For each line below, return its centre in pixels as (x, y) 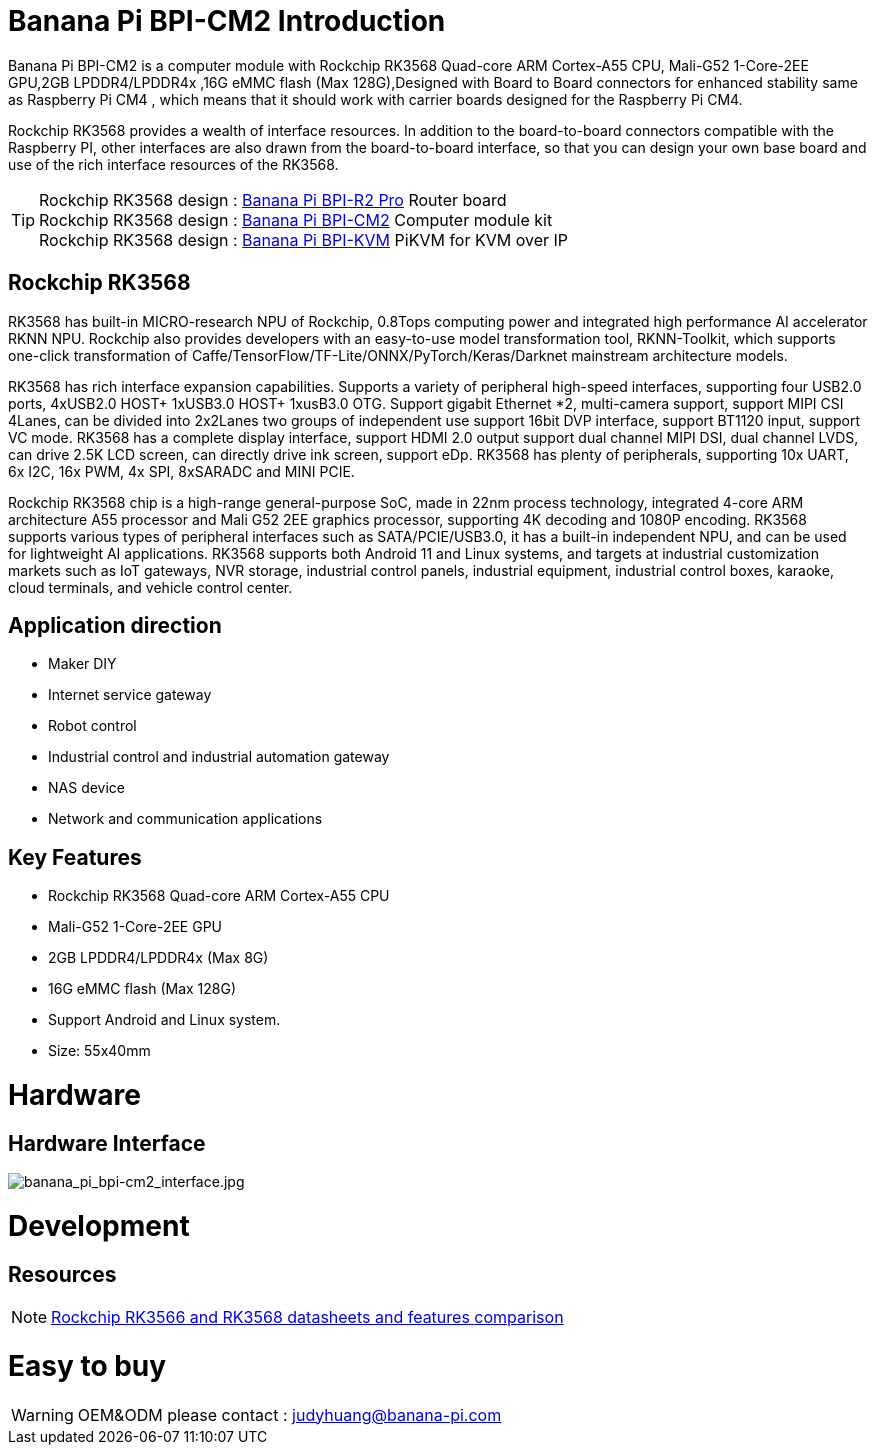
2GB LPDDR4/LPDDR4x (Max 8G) (158, 958)
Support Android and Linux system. (164, 1020)
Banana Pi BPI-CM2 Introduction (227, 21)
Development (99, 1225)
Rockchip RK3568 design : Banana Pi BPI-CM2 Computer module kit (296, 219)
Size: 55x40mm (99, 1051)
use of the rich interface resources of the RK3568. (173, 164)
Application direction (115, 626)
